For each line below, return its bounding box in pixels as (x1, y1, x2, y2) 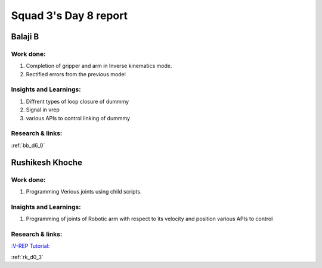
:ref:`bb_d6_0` (11, 142, 45, 149)
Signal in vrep (26, 106, 60, 113)
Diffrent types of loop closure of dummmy (26, 98, 129, 105)
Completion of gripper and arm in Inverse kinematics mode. (26, 63, 172, 70)
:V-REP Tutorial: (11, 242, 50, 250)
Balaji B (11, 32, 39, 42)
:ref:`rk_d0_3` (11, 253, 44, 260)
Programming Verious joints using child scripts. (26, 188, 142, 195)
